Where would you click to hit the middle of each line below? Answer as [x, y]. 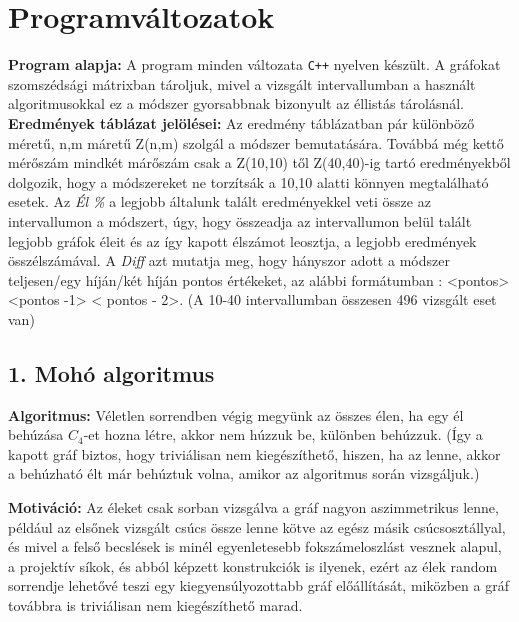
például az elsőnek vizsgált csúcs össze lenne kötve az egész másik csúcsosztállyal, [257, 526]
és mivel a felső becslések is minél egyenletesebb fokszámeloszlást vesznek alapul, [255, 546]
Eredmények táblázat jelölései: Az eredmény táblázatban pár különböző [241, 122]
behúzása [36, 434]
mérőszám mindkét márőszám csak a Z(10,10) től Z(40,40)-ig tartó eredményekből [259, 162]
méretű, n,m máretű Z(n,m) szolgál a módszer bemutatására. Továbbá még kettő [256, 142]
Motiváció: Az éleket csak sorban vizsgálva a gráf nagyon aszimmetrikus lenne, [253, 507]
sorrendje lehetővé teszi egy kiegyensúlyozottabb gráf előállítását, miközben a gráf [258, 585]
